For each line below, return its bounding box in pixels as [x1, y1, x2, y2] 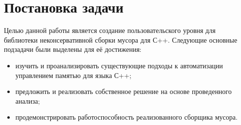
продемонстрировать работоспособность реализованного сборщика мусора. [15, 112, 238, 122]
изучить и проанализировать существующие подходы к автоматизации [15, 60, 223, 70]
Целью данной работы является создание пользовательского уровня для [4, 25, 216, 35]
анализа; [15, 95, 40, 106]
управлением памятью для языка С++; [15, 70, 131, 80]
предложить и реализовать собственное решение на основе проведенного [15, 86, 232, 96]
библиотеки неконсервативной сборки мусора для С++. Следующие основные [4, 34, 238, 45]
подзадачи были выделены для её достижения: [4, 44, 142, 54]
